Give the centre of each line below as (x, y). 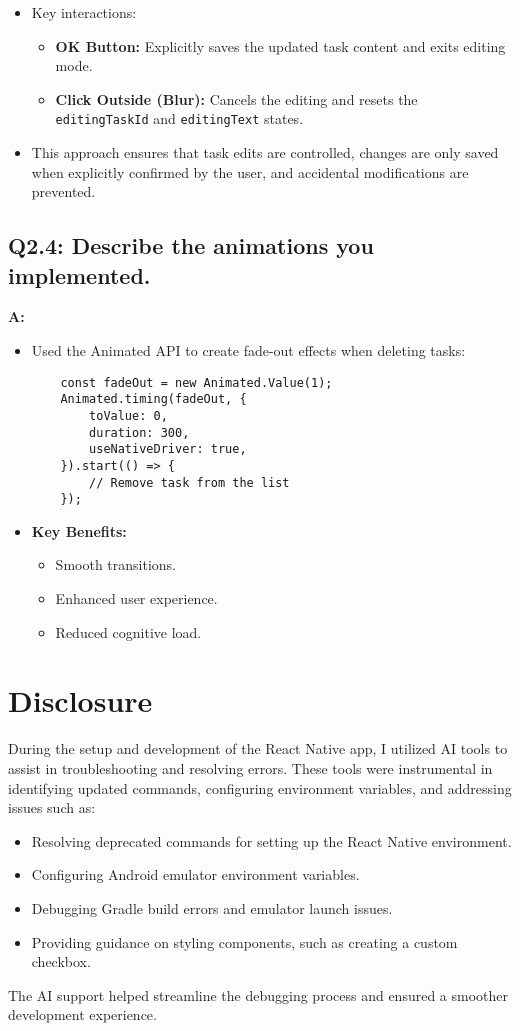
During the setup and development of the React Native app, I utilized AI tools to (258, 748)
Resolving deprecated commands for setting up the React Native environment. (271, 840)
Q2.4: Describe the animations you (191, 245)
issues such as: (52, 807)
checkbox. (61, 961)
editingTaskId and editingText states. (179, 118)
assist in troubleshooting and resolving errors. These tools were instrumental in (250, 767)
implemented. (79, 274)
